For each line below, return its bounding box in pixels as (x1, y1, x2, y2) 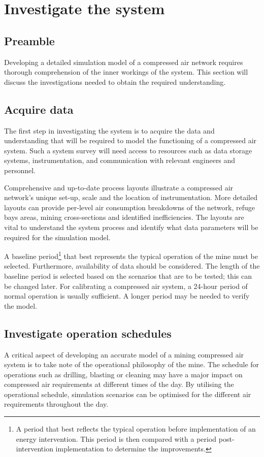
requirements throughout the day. (4, 399, 109, 409)
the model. (4, 300, 37, 311)
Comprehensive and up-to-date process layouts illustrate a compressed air (4, 182, 234, 192)
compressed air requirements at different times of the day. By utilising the (4, 379, 234, 389)
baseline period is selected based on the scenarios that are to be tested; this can (4, 270, 252, 281)
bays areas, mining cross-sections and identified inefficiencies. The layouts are (4, 212, 244, 222)
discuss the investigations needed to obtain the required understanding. (4, 76, 226, 87)
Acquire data (4, 101, 74, 117)
